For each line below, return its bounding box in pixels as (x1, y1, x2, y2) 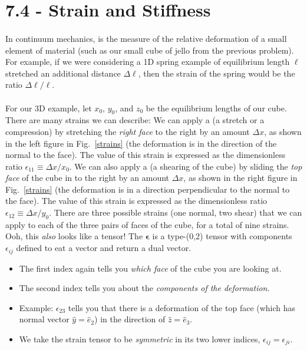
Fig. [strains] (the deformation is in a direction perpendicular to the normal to (5, 183, 290, 195)
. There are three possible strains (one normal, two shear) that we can (49, 206, 302, 219)
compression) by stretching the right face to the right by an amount (5, 125, 250, 137)
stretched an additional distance (5, 67, 121, 79)
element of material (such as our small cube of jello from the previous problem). (5, 44, 294, 56)
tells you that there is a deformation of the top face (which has (68, 301, 296, 313)
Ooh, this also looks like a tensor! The (5, 230, 143, 242)
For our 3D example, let (5, 101, 92, 114)
